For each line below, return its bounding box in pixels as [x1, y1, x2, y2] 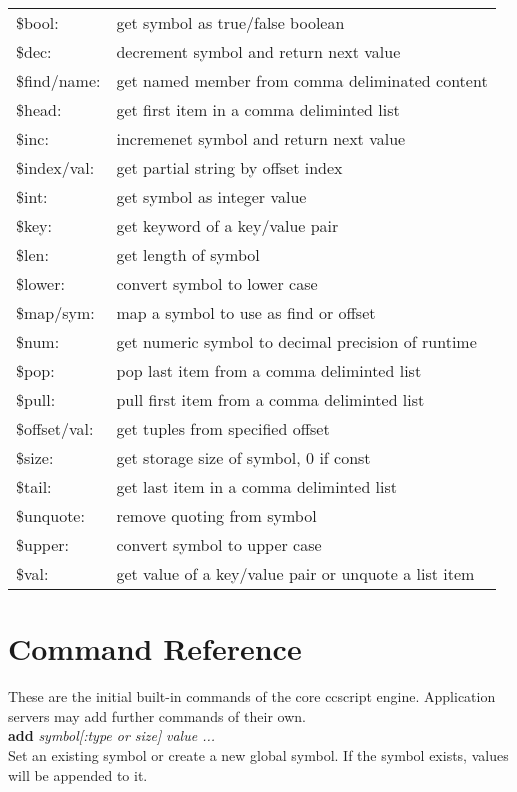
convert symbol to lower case [116, 272, 318, 295]
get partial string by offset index [116, 156, 343, 179]
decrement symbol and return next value [116, 40, 401, 63]
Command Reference [8, 628, 302, 669]
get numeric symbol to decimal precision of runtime [116, 330, 477, 353]
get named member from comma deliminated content [116, 69, 488, 92]
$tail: [16, 475, 52, 498]
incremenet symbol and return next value [116, 127, 406, 150]
